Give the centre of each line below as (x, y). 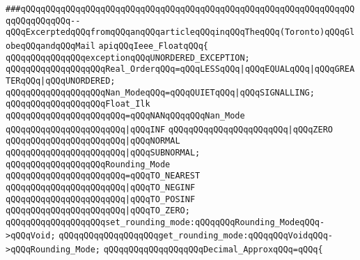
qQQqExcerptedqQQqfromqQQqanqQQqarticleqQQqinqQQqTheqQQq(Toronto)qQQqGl (180, 32)
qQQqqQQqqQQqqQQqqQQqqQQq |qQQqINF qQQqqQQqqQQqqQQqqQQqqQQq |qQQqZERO (170, 129)
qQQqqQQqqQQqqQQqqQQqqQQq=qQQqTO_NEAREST (103, 176)
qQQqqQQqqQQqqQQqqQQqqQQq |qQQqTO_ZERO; (98, 211)
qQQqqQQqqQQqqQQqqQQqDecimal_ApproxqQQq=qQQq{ (213, 250)
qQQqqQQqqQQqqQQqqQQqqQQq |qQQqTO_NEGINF (101, 187)
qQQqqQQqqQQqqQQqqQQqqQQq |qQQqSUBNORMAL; (103, 152)
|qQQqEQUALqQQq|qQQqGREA (297, 69)
